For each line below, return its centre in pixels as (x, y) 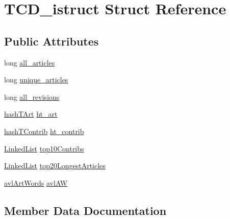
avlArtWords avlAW (36, 182)
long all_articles (30, 62)
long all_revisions (32, 96)
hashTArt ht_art (31, 114)
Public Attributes (52, 41)
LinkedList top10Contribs (44, 148)
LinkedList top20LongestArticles (55, 166)
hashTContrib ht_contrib (44, 131)
